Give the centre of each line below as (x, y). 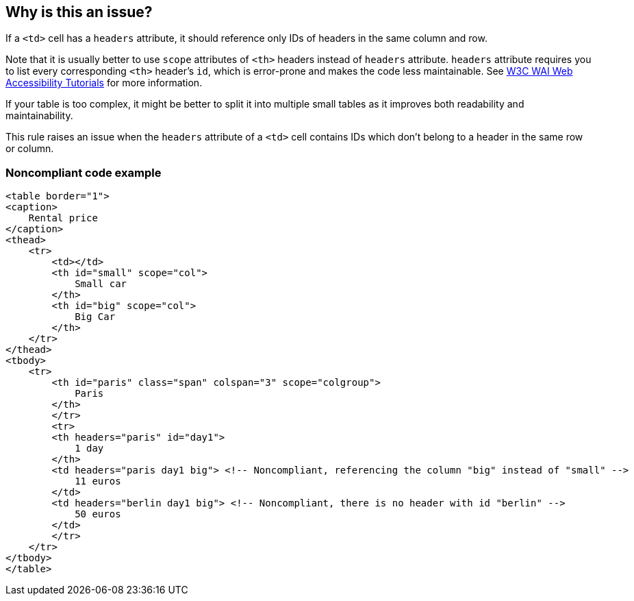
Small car (101, 284)
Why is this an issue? (79, 12)
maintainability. (39, 116)
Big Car (95, 317)
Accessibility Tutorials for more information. (104, 83)
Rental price (63, 218)
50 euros (98, 514)
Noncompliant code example (84, 172)
